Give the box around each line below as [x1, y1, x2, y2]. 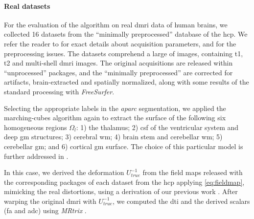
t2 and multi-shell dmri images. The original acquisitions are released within [4, 58, 233, 68]
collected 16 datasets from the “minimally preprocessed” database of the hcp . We [4, 29, 248, 39]
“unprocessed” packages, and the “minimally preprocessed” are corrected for [4, 67, 233, 77]
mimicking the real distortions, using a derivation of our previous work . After [4, 186, 238, 197]
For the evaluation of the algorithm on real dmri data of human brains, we [4, 19, 228, 29]
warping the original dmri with [4, 196, 96, 206]
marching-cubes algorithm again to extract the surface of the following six [4, 112, 226, 123]
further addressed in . [4, 151, 69, 161]
